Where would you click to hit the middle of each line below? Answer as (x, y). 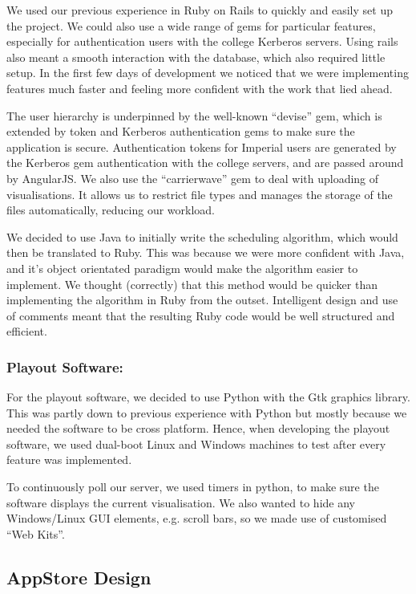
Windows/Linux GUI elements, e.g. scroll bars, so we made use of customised (197, 518)
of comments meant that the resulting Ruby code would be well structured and (201, 315)
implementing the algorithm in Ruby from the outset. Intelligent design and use (202, 300)
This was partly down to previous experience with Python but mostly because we (207, 412)
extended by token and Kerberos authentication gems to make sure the (181, 131)
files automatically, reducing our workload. (111, 210)
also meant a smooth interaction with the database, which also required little (196, 57)
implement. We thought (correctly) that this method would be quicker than (192, 284)
